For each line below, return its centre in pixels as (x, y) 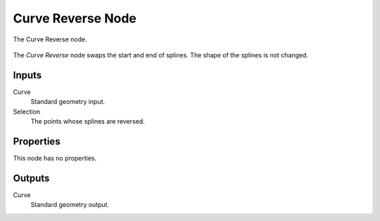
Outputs (31, 178)
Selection (27, 112)
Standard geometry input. (68, 102)
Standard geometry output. (70, 205)
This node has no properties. (55, 158)
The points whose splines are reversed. (88, 121)
